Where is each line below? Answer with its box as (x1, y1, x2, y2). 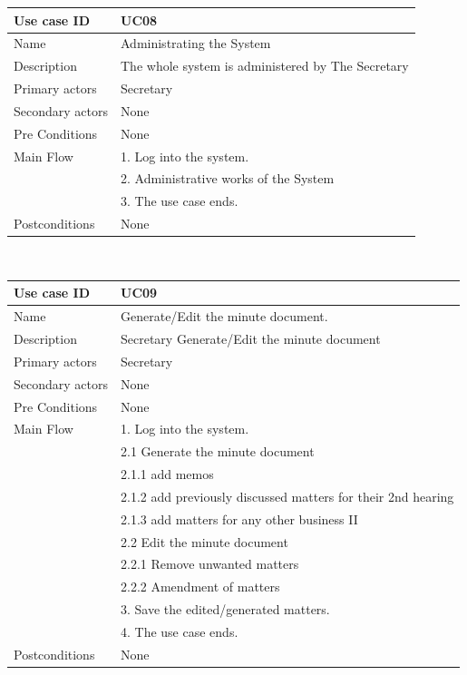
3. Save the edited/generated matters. (121, 600, 330, 619)
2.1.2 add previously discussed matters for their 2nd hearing (121, 486, 454, 505)
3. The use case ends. (121, 191, 238, 210)
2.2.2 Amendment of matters (121, 577, 280, 596)
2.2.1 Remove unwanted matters (121, 554, 299, 573)
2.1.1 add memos (121, 465, 214, 484)
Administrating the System (121, 34, 271, 53)
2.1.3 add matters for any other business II (121, 509, 358, 528)
